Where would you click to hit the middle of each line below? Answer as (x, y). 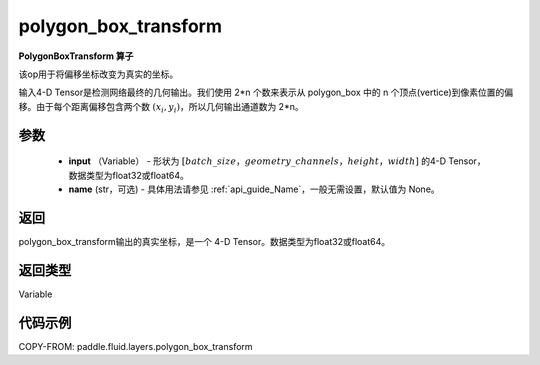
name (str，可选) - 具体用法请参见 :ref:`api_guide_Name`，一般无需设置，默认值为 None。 (254, 189)
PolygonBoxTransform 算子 (76, 56)
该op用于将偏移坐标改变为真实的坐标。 (98, 74)
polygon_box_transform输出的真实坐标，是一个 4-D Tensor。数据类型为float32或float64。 (204, 241)
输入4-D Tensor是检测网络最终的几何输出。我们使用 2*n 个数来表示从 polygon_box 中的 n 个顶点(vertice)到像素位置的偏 (266, 92)
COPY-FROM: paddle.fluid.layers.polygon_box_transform (136, 346)
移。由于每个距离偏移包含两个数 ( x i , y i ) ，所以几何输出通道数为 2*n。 (161, 107)
